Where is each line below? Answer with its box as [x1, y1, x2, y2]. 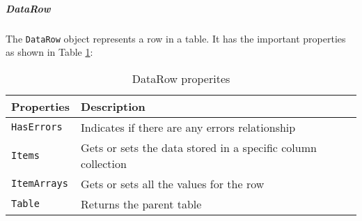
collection [81, 155, 127, 172]
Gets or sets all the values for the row [81, 175, 265, 192]
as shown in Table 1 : [6, 45, 93, 59]
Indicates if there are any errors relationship [81, 119, 296, 135]
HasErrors [11, 121, 63, 133]
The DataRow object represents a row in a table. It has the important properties [6, 31, 346, 45]
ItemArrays [11, 178, 68, 190]
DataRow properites [132, 70, 230, 86]
